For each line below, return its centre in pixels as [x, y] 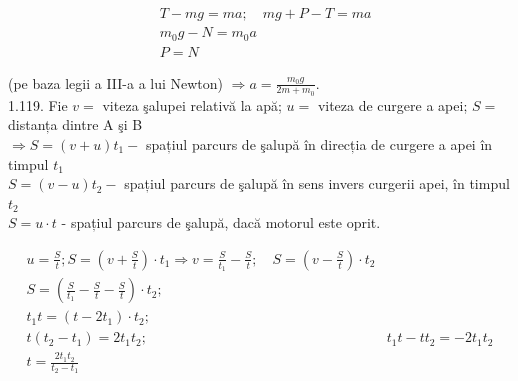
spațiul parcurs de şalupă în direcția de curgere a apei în [319, 143]
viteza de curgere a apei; [392, 104]
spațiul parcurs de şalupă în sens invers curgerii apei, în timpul [317, 183]
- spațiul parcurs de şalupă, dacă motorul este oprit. [221, 222]
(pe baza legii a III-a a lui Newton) [116, 82]
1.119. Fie [38, 104]
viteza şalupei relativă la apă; [192, 104]
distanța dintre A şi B [75, 124]
